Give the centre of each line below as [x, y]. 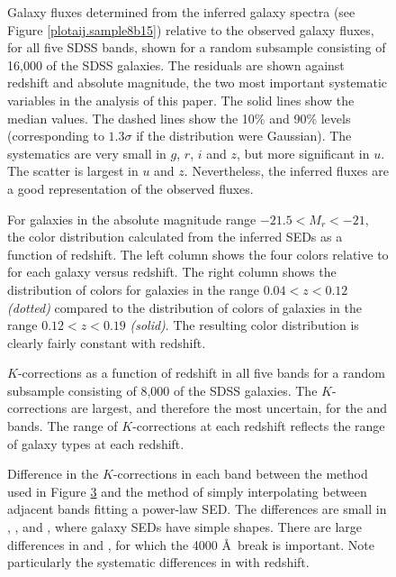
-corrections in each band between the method [240, 474]
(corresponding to [56, 136]
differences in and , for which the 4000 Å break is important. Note [191, 544]
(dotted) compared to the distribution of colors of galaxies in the [185, 307]
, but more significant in [303, 153]
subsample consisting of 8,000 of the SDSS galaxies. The [162, 390]
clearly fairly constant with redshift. [107, 342]
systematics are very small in [87, 153]
